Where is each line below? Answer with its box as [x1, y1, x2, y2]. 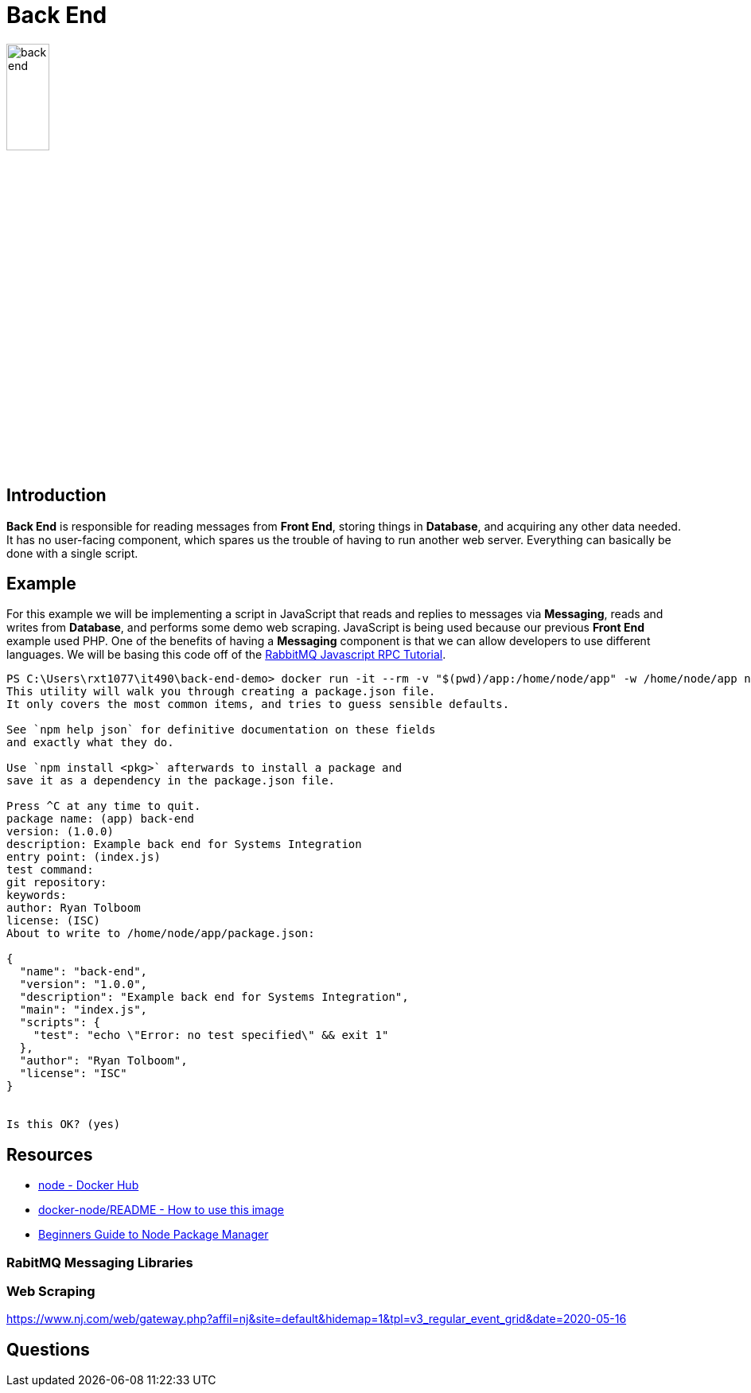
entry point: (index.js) [6, 850, 161, 864]
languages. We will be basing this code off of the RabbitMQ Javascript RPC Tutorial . [6, 648, 446, 662]
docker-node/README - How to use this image [38, 1203, 284, 1217]
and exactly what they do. [6, 736, 174, 749]
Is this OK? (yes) [6, 1118, 121, 1131]
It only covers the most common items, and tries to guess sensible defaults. [6, 698, 510, 711]
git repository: [6, 876, 107, 889]
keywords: [6, 889, 67, 902]
